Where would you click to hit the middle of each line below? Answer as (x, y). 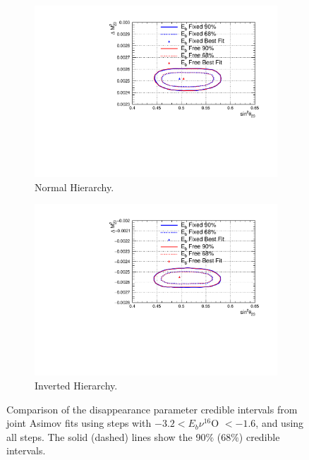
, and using (280, 423)
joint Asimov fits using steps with (79, 423)
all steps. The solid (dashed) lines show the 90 (106, 436)
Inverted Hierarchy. (76, 385)
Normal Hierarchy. (74, 187)
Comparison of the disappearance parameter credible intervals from (152, 409)
